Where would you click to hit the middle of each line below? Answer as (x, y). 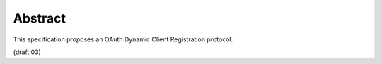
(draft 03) (27, 52)
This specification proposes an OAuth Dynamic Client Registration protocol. (123, 39)
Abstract (40, 18)
